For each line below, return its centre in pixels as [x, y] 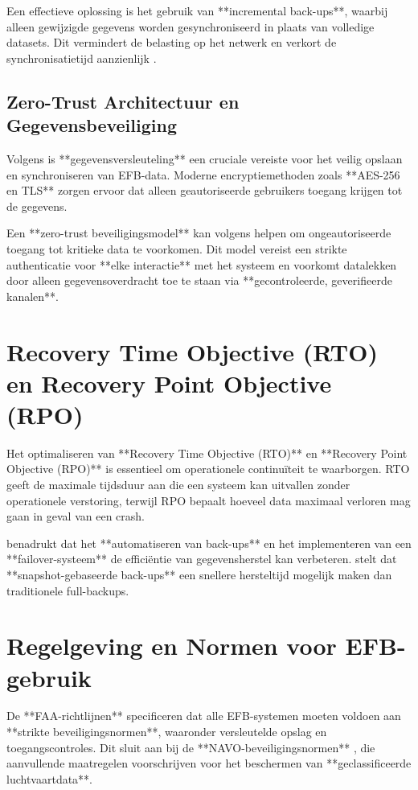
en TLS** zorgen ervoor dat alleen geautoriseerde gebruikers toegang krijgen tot [205, 190]
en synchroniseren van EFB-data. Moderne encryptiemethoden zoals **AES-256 [203, 174]
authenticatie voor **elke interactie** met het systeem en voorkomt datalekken [202, 264]
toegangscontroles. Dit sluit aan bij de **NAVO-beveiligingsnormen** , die [191, 747]
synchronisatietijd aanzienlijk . [82, 58]
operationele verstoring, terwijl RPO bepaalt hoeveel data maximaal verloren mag [209, 500]
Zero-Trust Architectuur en [123, 101]
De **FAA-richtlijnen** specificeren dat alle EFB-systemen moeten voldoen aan [204, 716]
